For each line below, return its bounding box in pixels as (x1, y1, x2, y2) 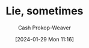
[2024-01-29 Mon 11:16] (14, 35, 75, 43)
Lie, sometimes (5, 4, 84, 18)
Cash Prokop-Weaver (17, 24, 72, 31)
